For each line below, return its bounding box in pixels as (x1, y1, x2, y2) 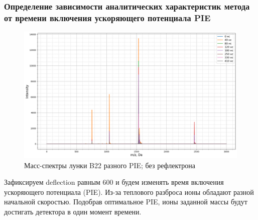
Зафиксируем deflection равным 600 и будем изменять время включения (4, 177, 224, 187)
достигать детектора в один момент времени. (4, 206, 142, 217)
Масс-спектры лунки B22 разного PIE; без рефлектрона (24, 160, 196, 170)
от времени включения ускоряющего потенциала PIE (4, 11, 211, 24)
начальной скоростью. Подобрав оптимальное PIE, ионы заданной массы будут (4, 196, 247, 207)
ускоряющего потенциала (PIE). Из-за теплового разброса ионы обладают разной (4, 186, 254, 197)
